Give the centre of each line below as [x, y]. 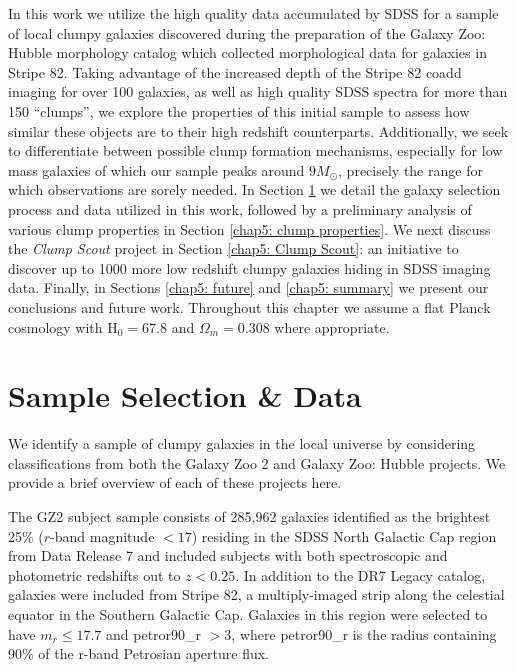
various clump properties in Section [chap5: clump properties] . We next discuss [249, 228]
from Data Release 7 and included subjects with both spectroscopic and [228, 555]
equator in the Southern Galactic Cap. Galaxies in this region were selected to [248, 613]
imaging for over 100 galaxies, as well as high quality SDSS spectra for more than [258, 91]
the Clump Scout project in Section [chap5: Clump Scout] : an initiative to [233, 248]
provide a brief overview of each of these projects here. [175, 482]
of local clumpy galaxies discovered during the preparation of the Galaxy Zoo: [247, 32]
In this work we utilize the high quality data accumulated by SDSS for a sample [253, 13]
